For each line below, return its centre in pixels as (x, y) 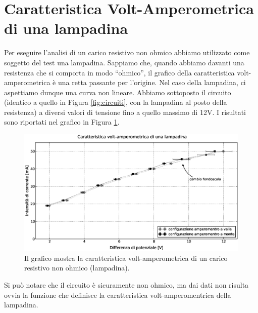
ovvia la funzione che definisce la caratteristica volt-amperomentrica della (118, 295)
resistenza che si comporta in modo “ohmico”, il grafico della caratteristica (119, 72)
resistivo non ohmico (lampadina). (77, 268)
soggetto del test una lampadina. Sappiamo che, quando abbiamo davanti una (124, 62)
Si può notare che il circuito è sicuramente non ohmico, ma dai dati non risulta (126, 285)
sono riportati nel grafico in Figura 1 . (62, 122)
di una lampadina (66, 28)
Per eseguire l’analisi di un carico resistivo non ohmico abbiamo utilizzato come (127, 52)
